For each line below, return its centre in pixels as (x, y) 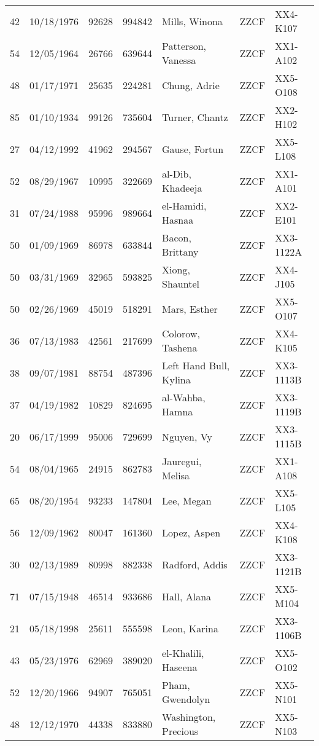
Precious (180, 731)
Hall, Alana (187, 596)
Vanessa (179, 60)
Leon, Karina (190, 628)
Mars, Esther (190, 308)
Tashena (180, 347)
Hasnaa (178, 220)
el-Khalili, (183, 653)
